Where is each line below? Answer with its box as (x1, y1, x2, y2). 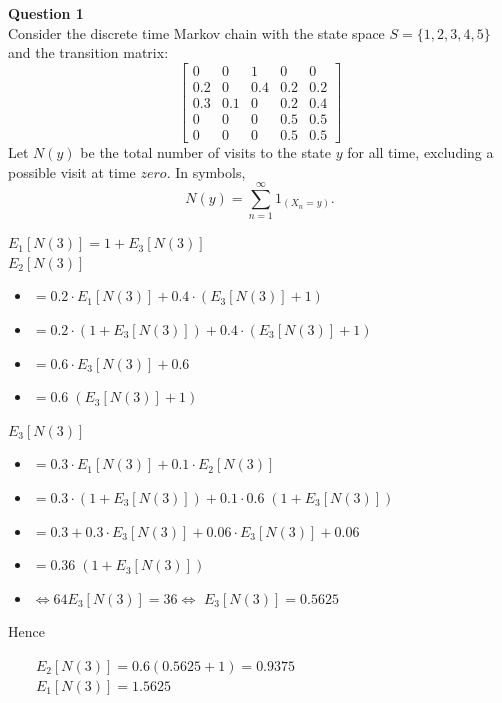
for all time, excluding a (347, 141, 494, 162)
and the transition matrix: (8, 42, 169, 63)
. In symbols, (166, 161, 246, 182)
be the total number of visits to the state (80, 141, 332, 162)
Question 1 (8, 3, 84, 23)
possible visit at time (8, 161, 136, 182)
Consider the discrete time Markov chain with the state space (8, 22, 385, 43)
